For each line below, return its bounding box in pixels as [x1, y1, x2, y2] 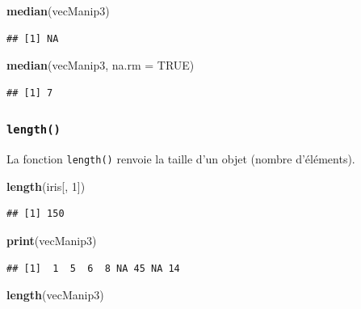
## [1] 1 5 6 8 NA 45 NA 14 [6, 262, 180, 274]
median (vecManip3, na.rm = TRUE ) [6, 57, 195, 74]
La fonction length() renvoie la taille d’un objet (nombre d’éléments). [6, 150, 355, 167]
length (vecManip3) [6, 286, 104, 303]
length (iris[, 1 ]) [6, 177, 86, 194]
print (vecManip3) [6, 232, 97, 248]
